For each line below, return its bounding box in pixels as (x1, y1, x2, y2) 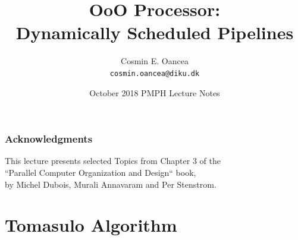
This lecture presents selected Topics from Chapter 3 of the (5, 154, 221, 167)
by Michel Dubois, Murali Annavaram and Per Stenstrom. (5, 178, 217, 190)
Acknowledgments (5, 131, 93, 146)
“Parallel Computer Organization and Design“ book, (5, 166, 196, 179)
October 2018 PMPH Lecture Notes (89, 86, 220, 99)
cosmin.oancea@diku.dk (109, 69, 200, 78)
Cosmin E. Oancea (121, 55, 189, 67)
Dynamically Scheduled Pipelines (15, 20, 294, 45)
